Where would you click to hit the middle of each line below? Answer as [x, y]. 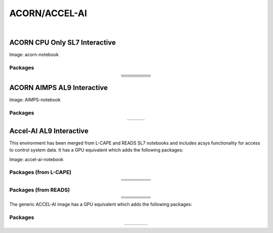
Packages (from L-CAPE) [40, 172]
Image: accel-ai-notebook [36, 159]
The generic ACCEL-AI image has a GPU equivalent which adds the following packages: [101, 204]
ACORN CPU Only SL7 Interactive [63, 43]
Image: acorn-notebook [34, 55]
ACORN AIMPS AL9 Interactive [59, 88]
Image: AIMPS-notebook [35, 100]
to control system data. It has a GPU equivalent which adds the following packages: [96, 150]
